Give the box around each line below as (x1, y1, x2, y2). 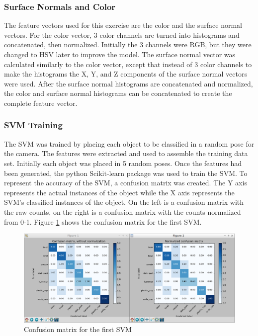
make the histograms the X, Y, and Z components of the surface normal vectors (4, 69, 247, 79)
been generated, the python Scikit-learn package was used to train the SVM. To (4, 168, 248, 178)
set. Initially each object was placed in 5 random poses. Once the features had (4, 158, 242, 168)
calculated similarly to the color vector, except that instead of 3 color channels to (4, 59, 252, 69)
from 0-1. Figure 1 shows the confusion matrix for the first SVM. (4, 216, 202, 227)
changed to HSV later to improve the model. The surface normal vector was (4, 49, 236, 59)
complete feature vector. (4, 97, 78, 108)
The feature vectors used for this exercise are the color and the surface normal (4, 20, 242, 30)
